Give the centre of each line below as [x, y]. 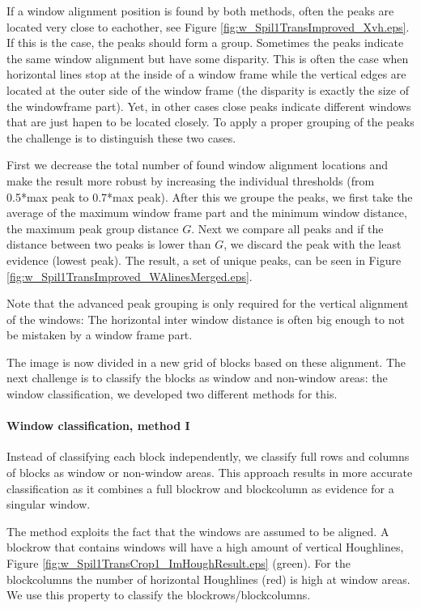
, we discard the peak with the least [313, 244]
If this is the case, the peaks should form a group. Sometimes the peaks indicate [205, 43]
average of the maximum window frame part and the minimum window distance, [207, 213]
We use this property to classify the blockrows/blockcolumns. [159, 595]
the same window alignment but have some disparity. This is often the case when [208, 58]
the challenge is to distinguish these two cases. [121, 137]
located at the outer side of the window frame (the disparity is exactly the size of [208, 89]
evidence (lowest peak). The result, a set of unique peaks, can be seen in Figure [204, 260]
